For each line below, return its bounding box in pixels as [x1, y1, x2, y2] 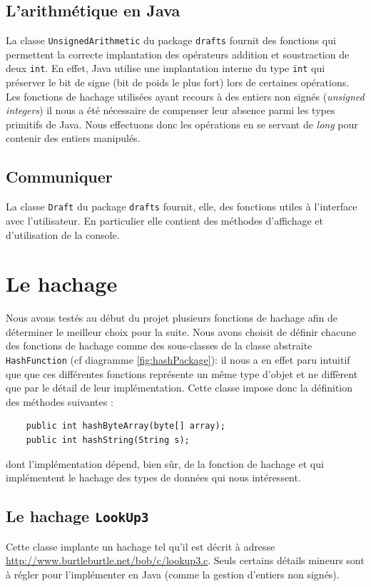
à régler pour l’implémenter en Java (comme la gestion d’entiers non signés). [6, 566, 340, 581]
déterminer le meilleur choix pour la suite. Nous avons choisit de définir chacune [6, 324, 356, 339]
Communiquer [6, 165, 113, 188]
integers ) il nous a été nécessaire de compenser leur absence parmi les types [6, 103, 335, 118]
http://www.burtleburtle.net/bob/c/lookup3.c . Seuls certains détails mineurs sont [6, 553, 365, 568]
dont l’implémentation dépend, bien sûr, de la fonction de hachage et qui [6, 456, 324, 471]
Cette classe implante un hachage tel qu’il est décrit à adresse [6, 538, 275, 553]
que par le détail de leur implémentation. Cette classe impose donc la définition [6, 380, 353, 395]
